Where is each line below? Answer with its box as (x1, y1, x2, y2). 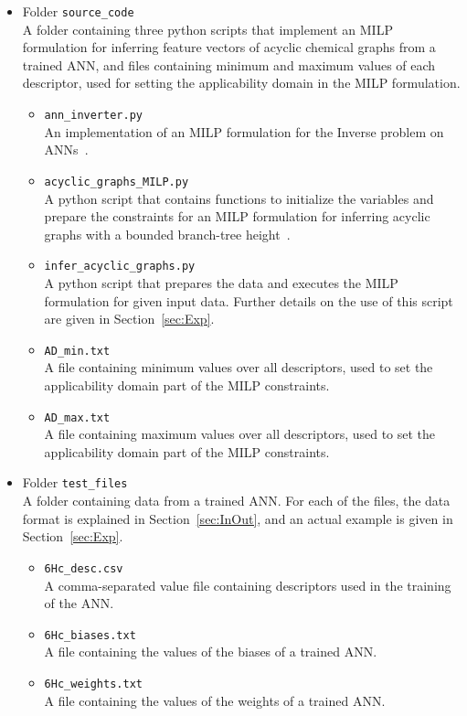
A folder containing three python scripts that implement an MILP (22, 19, 393, 38)
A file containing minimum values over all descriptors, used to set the (44, 358, 433, 377)
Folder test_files (22, 473, 128, 492)
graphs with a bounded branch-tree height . (44, 224, 291, 243)
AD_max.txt (44, 411, 111, 424)
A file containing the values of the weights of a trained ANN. (44, 690, 386, 710)
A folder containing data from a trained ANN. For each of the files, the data (22, 491, 451, 510)
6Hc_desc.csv (44, 561, 123, 575)
